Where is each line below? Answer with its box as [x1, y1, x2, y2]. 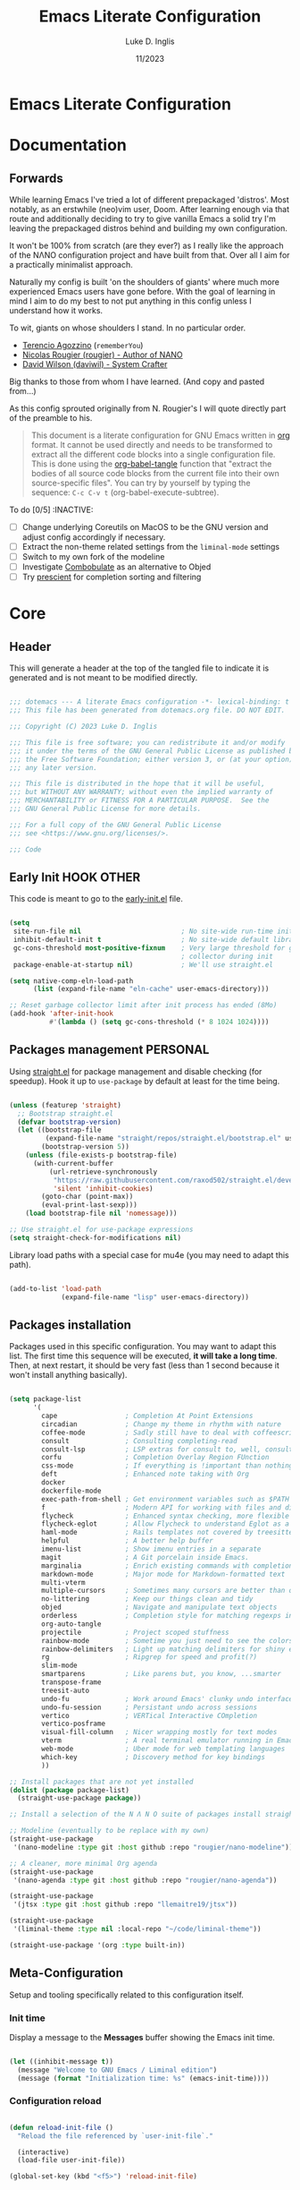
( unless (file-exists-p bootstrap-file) [25, 1151, 178, 1159]
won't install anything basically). [9, 1370, 128, 1381]
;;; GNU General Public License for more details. [9, 804, 202, 813]
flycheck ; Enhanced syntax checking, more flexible [41, 1511, 290, 1520]
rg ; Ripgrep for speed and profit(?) [41, 1653, 257, 1662]
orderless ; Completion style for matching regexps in [41, 1612, 294, 1621]
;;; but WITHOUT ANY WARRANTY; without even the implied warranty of [9, 788, 274, 797]
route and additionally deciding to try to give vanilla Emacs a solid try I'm [9, 213, 277, 224]
